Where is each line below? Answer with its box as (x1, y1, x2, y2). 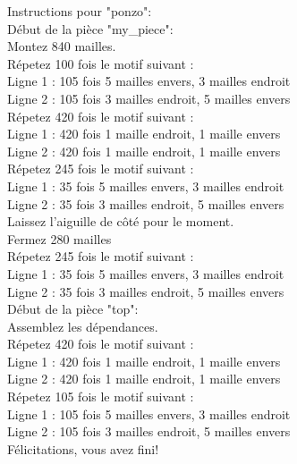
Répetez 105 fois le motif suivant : (7, 387, 194, 406)
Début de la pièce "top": (7, 299, 139, 318)
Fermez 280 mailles (7, 229, 112, 248)
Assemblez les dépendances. (7, 316, 158, 335)
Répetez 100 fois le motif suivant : (7, 54, 194, 72)
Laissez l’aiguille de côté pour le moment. (7, 212, 234, 231)
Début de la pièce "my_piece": (7, 19, 174, 38)
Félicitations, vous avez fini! (7, 439, 159, 458)
